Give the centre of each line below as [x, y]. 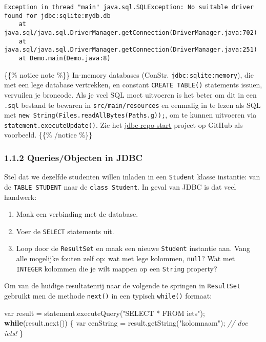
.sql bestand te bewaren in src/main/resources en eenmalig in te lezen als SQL [132, 105]
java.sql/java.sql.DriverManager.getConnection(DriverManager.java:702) [131, 32]
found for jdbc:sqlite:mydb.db [57, 16]
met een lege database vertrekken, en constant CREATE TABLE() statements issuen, [133, 85]
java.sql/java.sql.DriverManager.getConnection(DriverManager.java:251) [131, 50]
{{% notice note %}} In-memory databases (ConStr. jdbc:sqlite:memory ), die [129, 74]
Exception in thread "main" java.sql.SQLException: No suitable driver [129, 7]
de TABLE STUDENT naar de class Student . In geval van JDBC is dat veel [120, 186]
